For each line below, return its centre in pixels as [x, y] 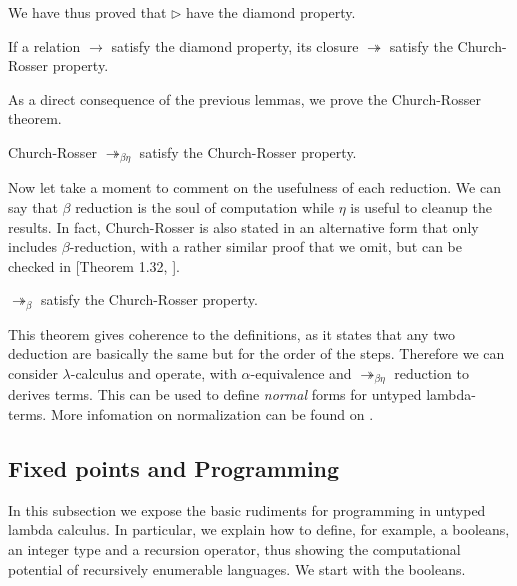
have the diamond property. [271, 12]
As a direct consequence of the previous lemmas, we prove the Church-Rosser [244, 98]
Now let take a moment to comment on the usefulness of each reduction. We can [254, 187]
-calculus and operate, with [153, 373]
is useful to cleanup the [421, 207]
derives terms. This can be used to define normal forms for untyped [215, 394]
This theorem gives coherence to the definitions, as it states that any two [231, 333]
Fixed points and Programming [174, 468]
